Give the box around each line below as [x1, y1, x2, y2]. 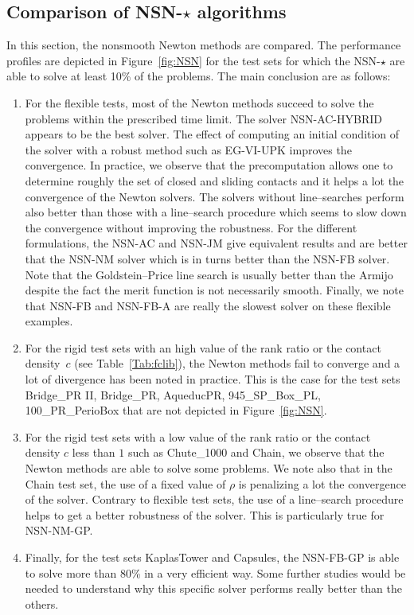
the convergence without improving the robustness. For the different [25, 219, 357, 235]
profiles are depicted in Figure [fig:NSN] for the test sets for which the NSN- [6, 52, 381, 68]
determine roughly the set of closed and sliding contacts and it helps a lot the [25, 172, 404, 189]
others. [25, 595, 59, 612]
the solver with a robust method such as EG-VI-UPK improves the [25, 141, 352, 158]
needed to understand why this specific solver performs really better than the [25, 580, 402, 597]
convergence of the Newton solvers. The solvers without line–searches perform [25, 188, 404, 204]
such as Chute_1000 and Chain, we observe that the [127, 444, 385, 461]
